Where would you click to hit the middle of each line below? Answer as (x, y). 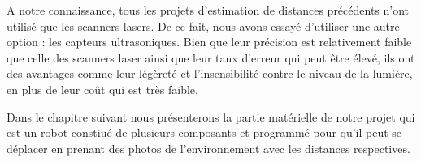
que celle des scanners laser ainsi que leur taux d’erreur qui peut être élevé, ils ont (211, 57)
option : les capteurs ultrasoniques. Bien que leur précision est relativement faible (209, 42)
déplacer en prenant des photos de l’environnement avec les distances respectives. (208, 148)
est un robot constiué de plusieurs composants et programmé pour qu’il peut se (204, 132)
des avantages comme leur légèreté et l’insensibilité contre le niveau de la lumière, (210, 73)
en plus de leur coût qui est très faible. (102, 89)
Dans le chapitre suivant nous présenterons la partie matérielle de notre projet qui (211, 116)
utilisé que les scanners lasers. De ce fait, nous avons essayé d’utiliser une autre (203, 26)
